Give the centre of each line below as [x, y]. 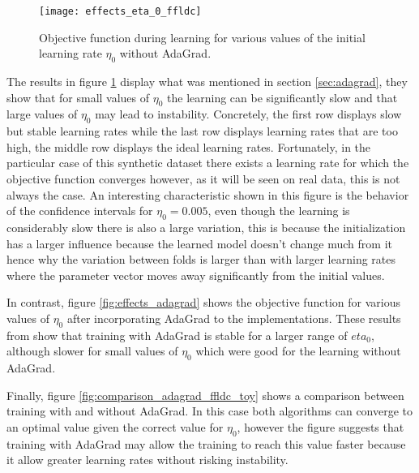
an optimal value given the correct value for [115, 426]
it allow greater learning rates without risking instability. [148, 460]
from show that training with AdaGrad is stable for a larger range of [177, 335]
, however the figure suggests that [321, 426]
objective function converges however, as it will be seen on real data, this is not [203, 179]
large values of [42, 114]
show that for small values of [78, 97]
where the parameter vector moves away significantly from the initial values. [196, 275]
